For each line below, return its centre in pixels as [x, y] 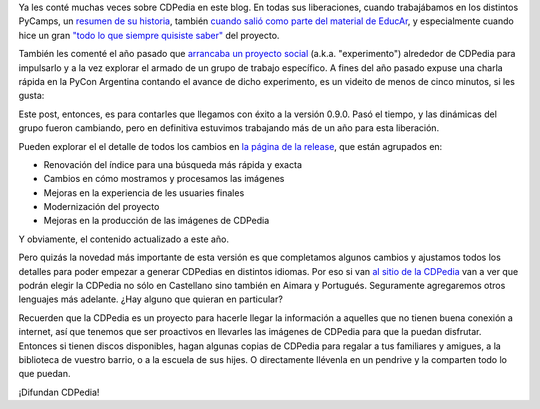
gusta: [31, 96]
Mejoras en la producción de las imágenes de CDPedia [156, 221]
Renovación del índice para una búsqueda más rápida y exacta [172, 164]
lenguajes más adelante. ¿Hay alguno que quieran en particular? [151, 299]
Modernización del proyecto [101, 207]
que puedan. [44, 374]
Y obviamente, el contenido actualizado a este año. [124, 239]
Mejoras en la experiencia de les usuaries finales [144, 192]
